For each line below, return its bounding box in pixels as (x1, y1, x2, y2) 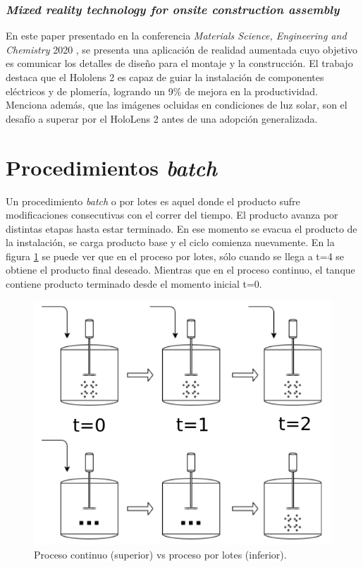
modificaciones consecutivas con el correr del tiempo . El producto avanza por (6, 207, 338, 222)
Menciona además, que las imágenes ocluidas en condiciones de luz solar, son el (6, 97, 347, 112)
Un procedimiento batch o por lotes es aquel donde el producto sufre (6, 193, 300, 208)
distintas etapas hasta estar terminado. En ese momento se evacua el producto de (6, 221, 357, 236)
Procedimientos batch (6, 152, 217, 182)
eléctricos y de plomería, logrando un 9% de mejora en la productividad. (6, 83, 318, 98)
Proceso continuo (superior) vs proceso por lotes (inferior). (34, 547, 287, 562)
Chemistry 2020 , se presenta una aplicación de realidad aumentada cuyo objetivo (6, 42, 358, 56)
